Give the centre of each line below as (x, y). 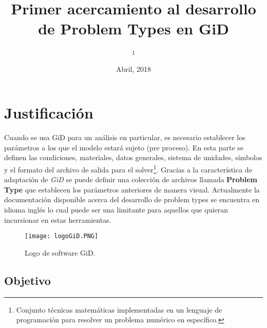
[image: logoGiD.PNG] (62, 236)
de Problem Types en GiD (133, 28)
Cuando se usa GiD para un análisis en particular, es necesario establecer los (125, 137)
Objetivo (27, 280)
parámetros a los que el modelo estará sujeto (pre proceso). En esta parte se (124, 147)
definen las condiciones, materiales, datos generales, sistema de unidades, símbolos (133, 157)
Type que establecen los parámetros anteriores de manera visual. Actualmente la (132, 189)
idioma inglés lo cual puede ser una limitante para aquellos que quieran (116, 209)
